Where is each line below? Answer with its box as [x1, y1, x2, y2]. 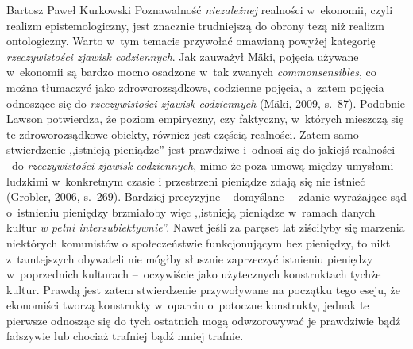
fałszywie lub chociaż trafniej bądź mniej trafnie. [6, 328, 244, 344]
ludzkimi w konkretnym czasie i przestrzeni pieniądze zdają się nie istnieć [6, 172, 365, 189]
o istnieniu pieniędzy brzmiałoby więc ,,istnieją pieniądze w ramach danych [6, 203, 376, 220]
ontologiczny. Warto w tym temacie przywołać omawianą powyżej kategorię [6, 33, 376, 49]
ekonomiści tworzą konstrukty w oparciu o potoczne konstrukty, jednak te [6, 297, 369, 313]
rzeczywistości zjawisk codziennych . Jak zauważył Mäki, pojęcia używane [6, 48, 359, 64]
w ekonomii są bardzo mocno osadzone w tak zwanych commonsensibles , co [6, 63, 376, 80]
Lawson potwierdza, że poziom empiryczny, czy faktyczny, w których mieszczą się [6, 110, 404, 127]
